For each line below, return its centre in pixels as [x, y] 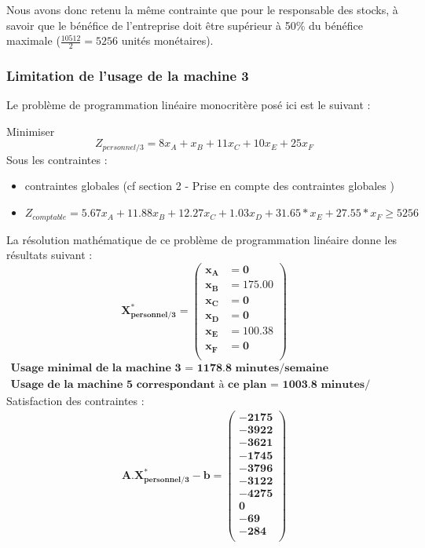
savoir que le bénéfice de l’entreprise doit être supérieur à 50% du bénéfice [185, 25]
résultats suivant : [49, 255]
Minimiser [31, 131]
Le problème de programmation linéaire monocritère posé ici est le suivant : [189, 105]
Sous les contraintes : [57, 159]
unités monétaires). [167, 40]
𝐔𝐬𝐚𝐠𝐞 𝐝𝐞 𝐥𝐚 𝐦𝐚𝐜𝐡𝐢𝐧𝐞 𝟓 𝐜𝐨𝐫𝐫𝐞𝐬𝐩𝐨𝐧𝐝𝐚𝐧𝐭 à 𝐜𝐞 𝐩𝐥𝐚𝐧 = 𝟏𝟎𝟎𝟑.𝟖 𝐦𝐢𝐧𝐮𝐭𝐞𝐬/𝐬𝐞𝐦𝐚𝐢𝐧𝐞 [191, 384]
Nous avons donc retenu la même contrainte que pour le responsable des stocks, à [202, 9]
